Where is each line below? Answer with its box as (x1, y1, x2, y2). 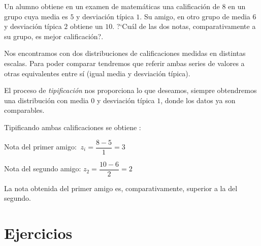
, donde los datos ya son (160, 95, 236, 105)
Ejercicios (4, 223, 73, 243)
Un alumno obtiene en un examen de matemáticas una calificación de (4, 1, 220, 11)
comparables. (4, 105, 45, 115)
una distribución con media (4, 95, 89, 105)
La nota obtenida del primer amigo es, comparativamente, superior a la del (4, 182, 238, 193)
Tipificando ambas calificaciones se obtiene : (4, 121, 141, 132)
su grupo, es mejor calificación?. (4, 30, 104, 41)
